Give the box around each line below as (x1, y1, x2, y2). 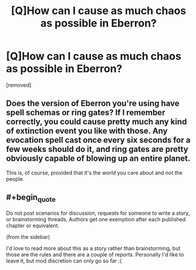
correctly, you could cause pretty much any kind (6, 117, 187, 127)
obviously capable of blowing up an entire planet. (6, 154, 191, 164)
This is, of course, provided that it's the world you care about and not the (6, 169, 183, 176)
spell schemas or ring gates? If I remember (6, 107, 165, 118)
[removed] (6, 81, 32, 89)
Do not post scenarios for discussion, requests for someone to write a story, (6, 210, 190, 217)
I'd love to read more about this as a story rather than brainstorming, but (6, 245, 181, 252)
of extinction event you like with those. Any (6, 126, 168, 136)
